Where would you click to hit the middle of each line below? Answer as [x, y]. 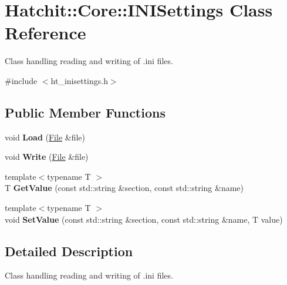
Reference [45, 33]
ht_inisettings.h [79, 80]
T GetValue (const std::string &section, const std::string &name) [124, 188]
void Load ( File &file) [45, 137]
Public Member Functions [85, 112]
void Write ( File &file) [47, 157]
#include [21, 80]
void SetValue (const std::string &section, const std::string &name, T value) [144, 219]
